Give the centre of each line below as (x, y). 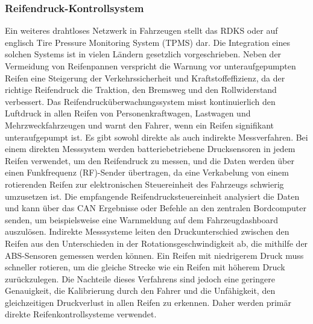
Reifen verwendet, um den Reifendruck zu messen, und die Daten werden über (150, 160)
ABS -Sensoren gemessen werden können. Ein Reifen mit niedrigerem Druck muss (154, 255)
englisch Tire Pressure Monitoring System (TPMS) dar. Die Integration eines (147, 42)
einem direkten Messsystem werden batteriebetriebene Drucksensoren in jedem (150, 149)
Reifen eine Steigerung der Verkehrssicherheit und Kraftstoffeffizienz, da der (145, 78)
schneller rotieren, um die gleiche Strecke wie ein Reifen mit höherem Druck (145, 267)
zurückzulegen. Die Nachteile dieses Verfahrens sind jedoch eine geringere (140, 278)
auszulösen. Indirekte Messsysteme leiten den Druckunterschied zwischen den (147, 231)
